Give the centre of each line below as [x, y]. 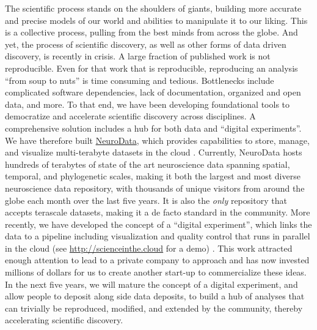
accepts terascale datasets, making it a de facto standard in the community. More [158, 212]
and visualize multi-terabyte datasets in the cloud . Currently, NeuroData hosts [154, 152]
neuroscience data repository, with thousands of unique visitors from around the [155, 188]
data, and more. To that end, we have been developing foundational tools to [148, 104]
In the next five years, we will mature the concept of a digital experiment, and [151, 284]
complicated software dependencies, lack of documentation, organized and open [153, 92]
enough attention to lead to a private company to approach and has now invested [157, 260]
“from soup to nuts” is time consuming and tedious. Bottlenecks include [140, 80]
